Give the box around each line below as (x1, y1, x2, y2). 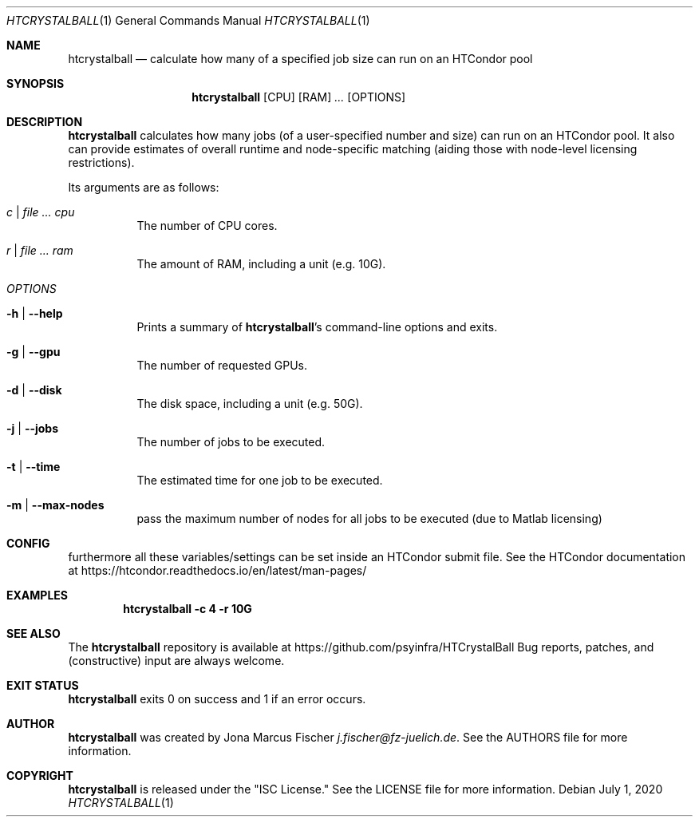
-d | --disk (6, 383, 62, 397)
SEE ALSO (6, 627, 61, 640)
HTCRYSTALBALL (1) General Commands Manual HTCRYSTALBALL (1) (6, 14, 370, 27)
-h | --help (6, 307, 63, 320)
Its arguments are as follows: (68, 180, 219, 194)
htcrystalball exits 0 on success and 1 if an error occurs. (68, 692, 366, 706)
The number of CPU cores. (136, 219, 278, 232)
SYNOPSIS (6, 77, 65, 90)
